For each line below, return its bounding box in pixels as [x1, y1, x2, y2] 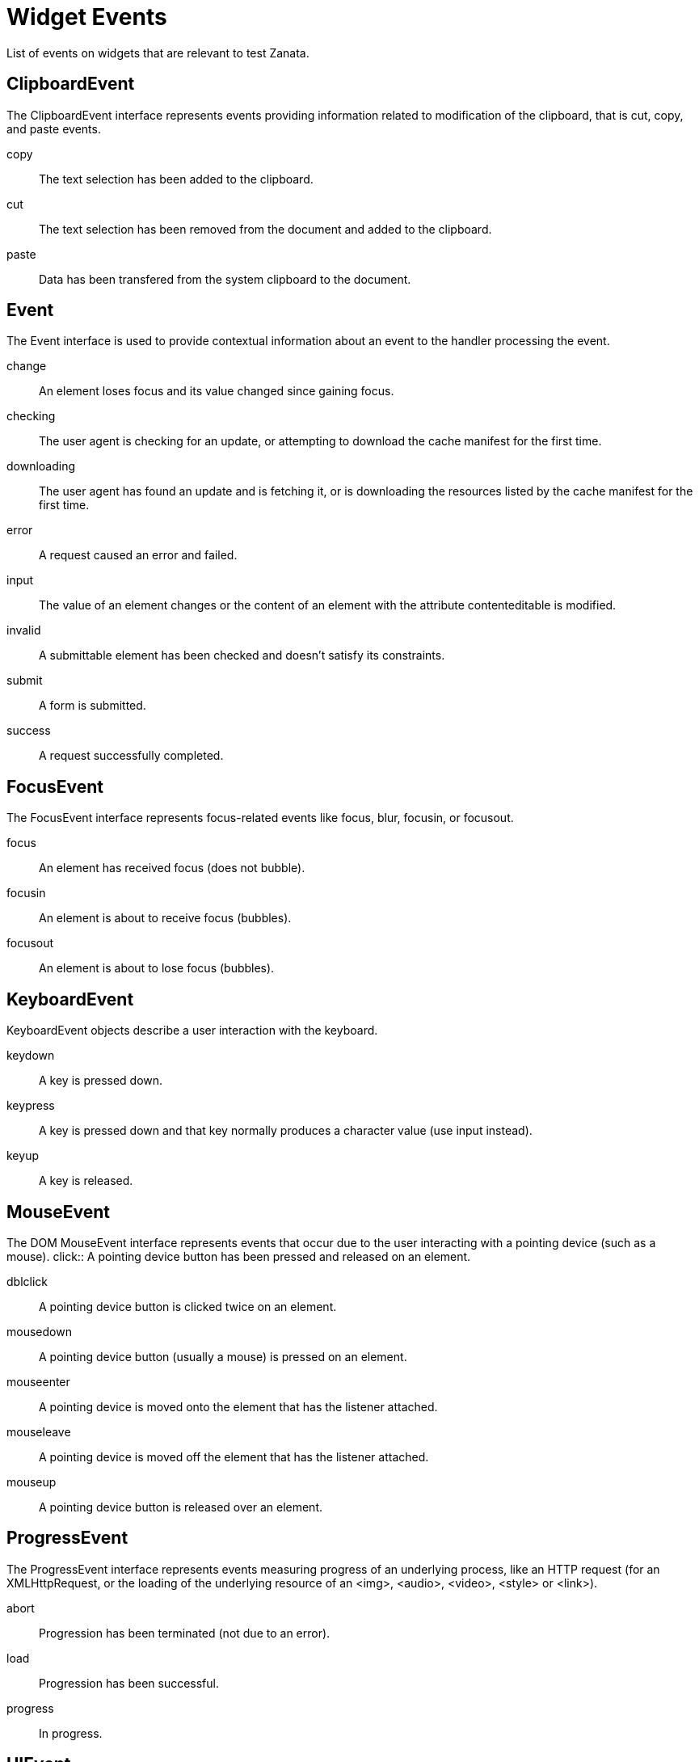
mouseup [6, 1474, 57, 1489]
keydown [6, 1048, 55, 1063]
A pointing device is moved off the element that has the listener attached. [39, 1449, 429, 1464]
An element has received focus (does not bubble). [39, 861, 305, 875]
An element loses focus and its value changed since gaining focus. [39, 384, 394, 398]
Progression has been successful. [39, 1676, 219, 1690]
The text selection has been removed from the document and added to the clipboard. [39, 221, 492, 236]
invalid [6, 623, 41, 638]
